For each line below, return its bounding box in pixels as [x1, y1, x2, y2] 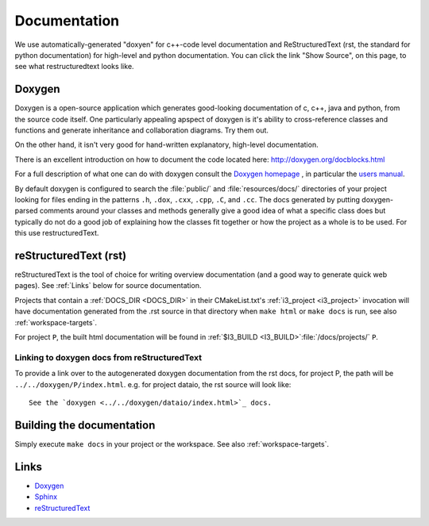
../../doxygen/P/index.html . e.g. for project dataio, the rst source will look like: [14, 379, 292, 389]
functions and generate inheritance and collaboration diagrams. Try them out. [14, 125, 269, 135]
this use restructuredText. [14, 228, 99, 238]
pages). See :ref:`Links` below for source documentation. [14, 281, 202, 290]
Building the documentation [14, 418, 156, 432]
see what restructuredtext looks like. [14, 62, 134, 71]
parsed [14, 206, 38, 216]
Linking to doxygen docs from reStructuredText [14, 351, 203, 363]
